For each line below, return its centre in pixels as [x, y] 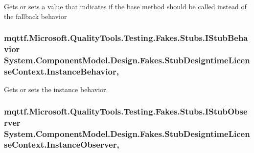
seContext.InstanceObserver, [62, 144]
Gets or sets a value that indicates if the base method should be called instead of [125, 6]
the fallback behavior [35, 16]
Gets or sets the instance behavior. [56, 89]
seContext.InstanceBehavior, [61, 71]
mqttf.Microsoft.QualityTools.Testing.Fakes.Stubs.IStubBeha [126, 38]
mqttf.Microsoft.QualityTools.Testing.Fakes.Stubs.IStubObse [126, 111]
